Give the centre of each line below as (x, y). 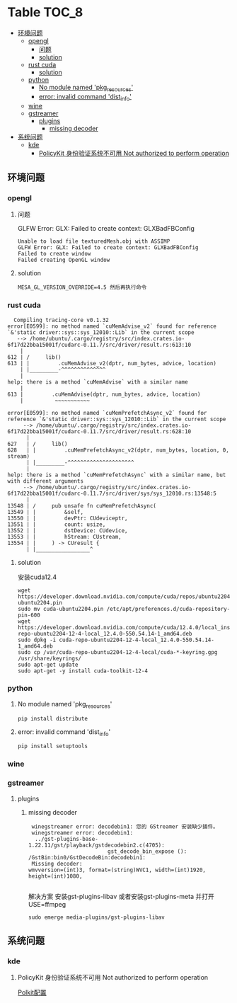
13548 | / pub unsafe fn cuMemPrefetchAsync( (82, 506)
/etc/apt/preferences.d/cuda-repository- (168, 609)
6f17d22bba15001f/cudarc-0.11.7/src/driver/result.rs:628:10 (99, 431)
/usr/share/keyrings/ (49, 658)
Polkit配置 (32, 992)
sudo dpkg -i (37, 640)
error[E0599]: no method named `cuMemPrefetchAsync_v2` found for (107, 413)
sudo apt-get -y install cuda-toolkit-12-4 (83, 671)
